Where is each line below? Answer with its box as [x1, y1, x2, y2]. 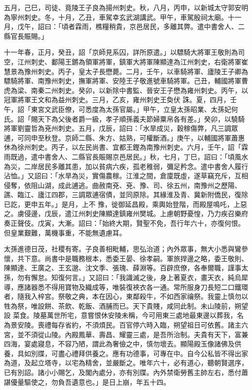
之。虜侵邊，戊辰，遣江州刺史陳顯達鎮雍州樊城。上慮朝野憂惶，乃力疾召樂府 [4, 208, 248, 218]
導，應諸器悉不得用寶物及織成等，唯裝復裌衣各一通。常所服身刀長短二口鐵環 [4, 281, 248, 292]
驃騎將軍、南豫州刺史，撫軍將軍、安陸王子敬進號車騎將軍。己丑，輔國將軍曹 [4, 76, 248, 86]
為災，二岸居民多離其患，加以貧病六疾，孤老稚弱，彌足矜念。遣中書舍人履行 [4, 161, 248, 171]
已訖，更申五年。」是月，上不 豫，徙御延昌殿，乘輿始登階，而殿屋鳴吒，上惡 [4, 199, 247, 209]
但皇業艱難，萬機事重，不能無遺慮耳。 [4, 227, 126, 237]
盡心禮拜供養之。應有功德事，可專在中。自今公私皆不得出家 [58, 348, 248, 358]
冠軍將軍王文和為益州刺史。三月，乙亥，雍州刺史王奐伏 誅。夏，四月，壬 [4, 94, 237, 105]
